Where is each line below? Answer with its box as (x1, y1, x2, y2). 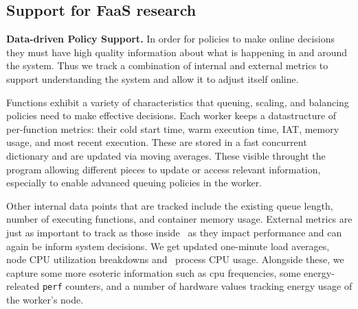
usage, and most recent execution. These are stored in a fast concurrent (6, 135, 307, 149)
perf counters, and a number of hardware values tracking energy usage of (42, 279, 353, 293)
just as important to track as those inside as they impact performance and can (6, 225, 342, 239)
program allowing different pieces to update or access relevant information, (6, 162, 321, 176)
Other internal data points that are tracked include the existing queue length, (6, 198, 333, 212)
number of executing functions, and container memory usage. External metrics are (6, 212, 353, 226)
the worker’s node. (6, 292, 84, 306)
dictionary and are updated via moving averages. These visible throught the (6, 148, 326, 162)
